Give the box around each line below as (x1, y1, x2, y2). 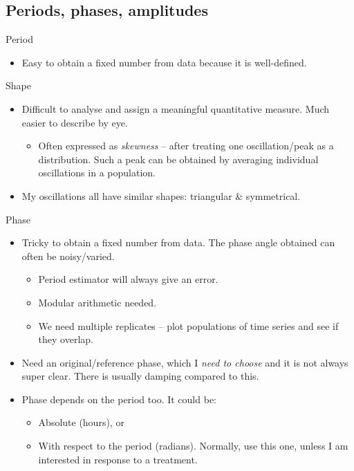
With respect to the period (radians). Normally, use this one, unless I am (38, 438, 348, 453)
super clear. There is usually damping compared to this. (21, 369, 259, 383)
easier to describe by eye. (21, 115, 128, 129)
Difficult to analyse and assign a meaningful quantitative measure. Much (21, 101, 330, 116)
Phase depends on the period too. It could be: (21, 391, 216, 406)
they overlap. (38, 332, 93, 347)
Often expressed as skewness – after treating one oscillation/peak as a (38, 138, 334, 153)
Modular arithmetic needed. (38, 295, 157, 309)
